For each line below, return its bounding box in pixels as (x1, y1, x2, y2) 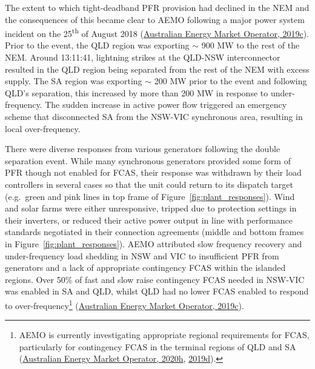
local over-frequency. (5, 122, 81, 135)
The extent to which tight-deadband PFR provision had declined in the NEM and (5, 1, 310, 13)
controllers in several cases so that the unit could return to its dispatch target (5, 178, 293, 190)
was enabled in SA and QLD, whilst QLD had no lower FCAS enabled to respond (5, 285, 309, 298)
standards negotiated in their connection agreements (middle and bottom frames (5, 225, 304, 238)
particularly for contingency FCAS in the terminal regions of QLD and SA (19, 340, 296, 353)
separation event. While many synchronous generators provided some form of (5, 154, 291, 167)
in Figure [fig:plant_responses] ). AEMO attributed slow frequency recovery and (5, 237, 302, 250)
